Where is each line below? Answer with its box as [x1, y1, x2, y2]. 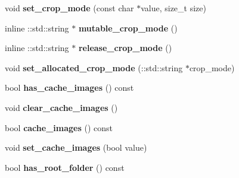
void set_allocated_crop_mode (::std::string [5, 61, 183, 74]
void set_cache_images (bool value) [5, 141, 147, 154]
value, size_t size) [141, 2, 206, 14]
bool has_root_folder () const [5, 161, 125, 173]
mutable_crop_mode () [78, 21, 178, 34]
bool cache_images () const [5, 121, 113, 133]
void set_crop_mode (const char [5, 2, 134, 14]
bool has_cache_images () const [5, 81, 134, 94]
